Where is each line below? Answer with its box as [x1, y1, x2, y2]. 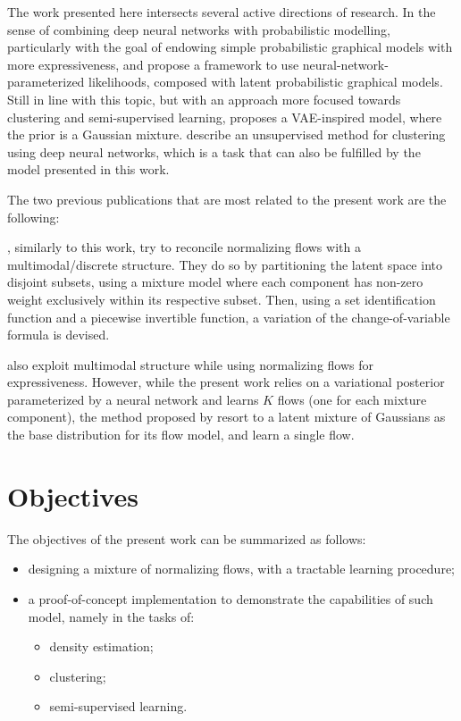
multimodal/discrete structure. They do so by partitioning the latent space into [7, 255, 442, 273]
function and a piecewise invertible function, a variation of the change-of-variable [7, 307, 450, 326]
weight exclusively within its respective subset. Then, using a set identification [7, 289, 436, 308]
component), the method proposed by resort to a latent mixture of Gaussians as [7, 407, 446, 426]
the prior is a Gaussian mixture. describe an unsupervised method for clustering [7, 125, 446, 144]
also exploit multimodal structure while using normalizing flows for [7, 355, 373, 373]
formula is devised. [7, 325, 110, 344]
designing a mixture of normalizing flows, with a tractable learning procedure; [28, 559, 455, 578]
